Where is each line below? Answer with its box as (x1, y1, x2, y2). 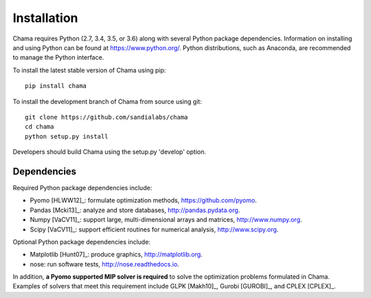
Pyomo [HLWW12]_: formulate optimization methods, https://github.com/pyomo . (30, 196, 257, 205)
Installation (12, 10, 78, 25)
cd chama (25, 123, 54, 130)
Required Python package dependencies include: (12, 183, 153, 192)
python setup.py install (25, 133, 109, 140)
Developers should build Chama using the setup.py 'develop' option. (12, 148, 206, 156)
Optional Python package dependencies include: (12, 238, 151, 246)
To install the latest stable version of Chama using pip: (12, 66, 166, 74)
